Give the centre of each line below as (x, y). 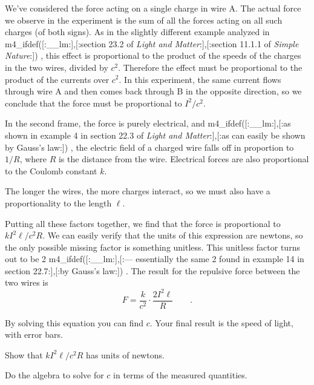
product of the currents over (57, 79)
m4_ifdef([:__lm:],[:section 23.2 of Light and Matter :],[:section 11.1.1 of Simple (152, 43)
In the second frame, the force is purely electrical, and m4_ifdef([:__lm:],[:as (148, 123)
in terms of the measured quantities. (180, 375)
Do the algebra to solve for (54, 375)
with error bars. (34, 334)
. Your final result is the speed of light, (221, 322)
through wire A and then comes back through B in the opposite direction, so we (153, 91)
